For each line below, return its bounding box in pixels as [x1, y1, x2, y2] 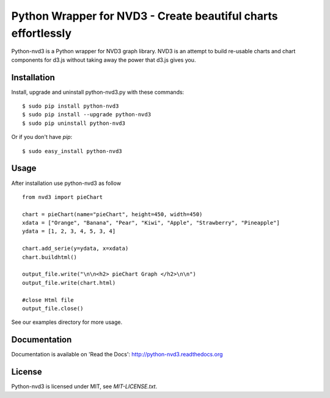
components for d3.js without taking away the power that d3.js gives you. [11, 56, 196, 64]
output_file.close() [22, 305, 84, 312]
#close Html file [22, 296, 74, 303]
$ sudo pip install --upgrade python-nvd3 [22, 111, 152, 118]
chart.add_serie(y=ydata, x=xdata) [22, 245, 129, 252]
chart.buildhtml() [22, 253, 78, 260]
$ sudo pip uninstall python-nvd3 [22, 119, 125, 127]
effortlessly [11, 26, 72, 40]
